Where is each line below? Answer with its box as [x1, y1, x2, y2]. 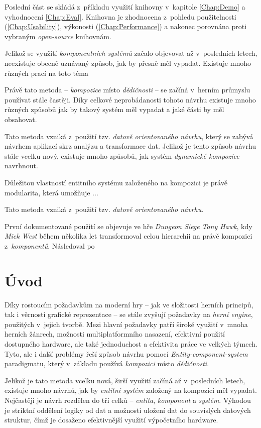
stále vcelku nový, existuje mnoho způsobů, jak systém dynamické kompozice [5, 150, 239, 161]
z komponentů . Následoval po [5, 240, 95, 251]
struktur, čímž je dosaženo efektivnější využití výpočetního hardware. [5, 414, 218, 425]
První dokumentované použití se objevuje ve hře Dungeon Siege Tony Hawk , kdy [5, 221, 252, 231]
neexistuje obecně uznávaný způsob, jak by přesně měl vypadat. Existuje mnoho [5, 57, 251, 68]
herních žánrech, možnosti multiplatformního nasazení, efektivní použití [5, 329, 225, 339]
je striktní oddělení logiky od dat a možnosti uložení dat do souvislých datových [5, 404, 251, 415]
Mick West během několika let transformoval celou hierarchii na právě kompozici [5, 231, 252, 241]
